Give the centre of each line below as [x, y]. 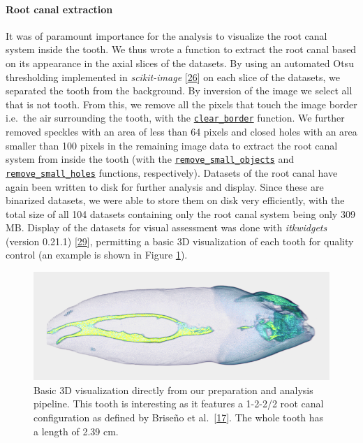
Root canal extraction [59, 9]
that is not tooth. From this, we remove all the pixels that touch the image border [181, 104]
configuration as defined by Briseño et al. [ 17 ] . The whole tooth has [179, 417]
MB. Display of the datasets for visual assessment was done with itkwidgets [166, 227]
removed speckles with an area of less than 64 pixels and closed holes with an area [181, 132]
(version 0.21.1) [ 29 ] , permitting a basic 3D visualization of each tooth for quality [180, 241]
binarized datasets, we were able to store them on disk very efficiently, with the [175, 200]
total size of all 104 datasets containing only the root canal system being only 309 [180, 213]
